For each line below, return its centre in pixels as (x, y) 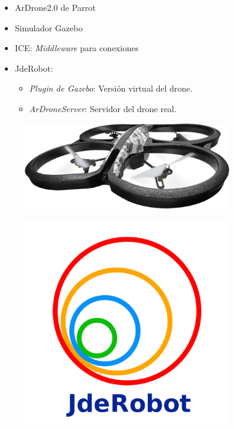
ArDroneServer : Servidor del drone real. (103, 108)
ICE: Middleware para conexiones (77, 48)
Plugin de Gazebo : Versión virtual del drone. (111, 88)
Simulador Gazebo (49, 27)
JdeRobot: (34, 68)
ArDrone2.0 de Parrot (55, 7)
